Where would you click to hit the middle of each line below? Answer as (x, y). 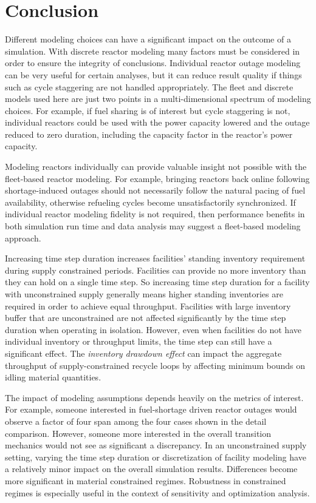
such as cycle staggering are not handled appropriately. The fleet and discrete (149, 86)
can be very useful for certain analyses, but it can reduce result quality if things (153, 74)
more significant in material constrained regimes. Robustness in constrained (146, 480)
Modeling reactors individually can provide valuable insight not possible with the (156, 167)
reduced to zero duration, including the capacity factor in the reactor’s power (149, 134)
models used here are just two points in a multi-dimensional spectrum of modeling (158, 99)
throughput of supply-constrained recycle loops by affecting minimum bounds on (155, 365)
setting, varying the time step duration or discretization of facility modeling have (156, 457)
